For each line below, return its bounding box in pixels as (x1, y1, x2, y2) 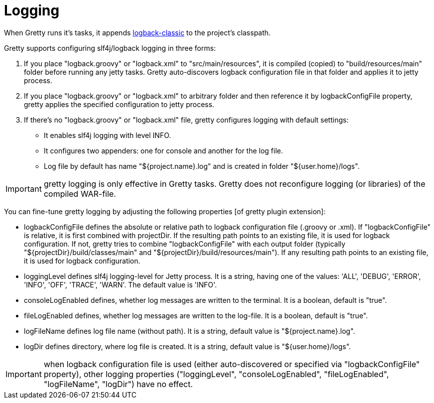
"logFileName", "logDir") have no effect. (43, 379, 193, 389)
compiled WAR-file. (43, 188, 116, 199)
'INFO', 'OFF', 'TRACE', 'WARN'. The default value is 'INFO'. (24, 280, 217, 289)
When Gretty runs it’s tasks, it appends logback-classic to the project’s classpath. (4, 28, 271, 37)
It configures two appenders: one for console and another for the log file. (44, 146, 283, 155)
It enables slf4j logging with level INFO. (44, 131, 171, 139)
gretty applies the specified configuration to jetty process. (24, 100, 215, 109)
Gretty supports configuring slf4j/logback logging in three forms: (4, 43, 216, 52)
